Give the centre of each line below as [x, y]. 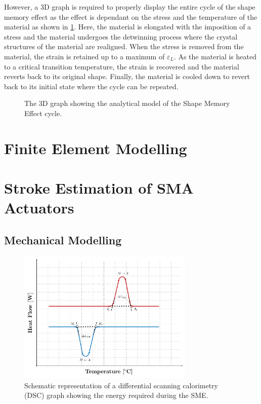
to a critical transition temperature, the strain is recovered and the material [122, 66]
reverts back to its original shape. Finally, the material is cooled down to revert [127, 76]
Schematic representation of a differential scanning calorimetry [121, 385]
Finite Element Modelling [96, 148]
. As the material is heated [215, 56]
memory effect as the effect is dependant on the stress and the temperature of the [131, 16]
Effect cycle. [43, 113]
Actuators [39, 208]
